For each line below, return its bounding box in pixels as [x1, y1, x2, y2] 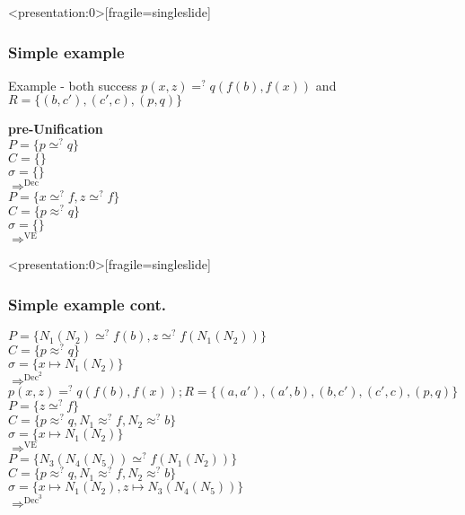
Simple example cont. [8, 292, 167, 315]
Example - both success [8, 75, 137, 94]
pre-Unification [8, 119, 103, 138]
